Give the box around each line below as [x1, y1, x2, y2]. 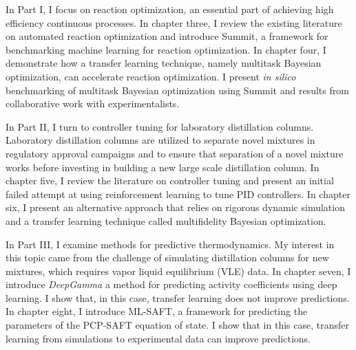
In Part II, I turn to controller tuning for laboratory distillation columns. [6, 119, 314, 133]
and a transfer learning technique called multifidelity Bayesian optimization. [6, 213, 326, 228]
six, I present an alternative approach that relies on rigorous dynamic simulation [6, 200, 345, 215]
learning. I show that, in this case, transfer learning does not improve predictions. [6, 290, 350, 305]
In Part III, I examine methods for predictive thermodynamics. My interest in [6, 237, 335, 251]
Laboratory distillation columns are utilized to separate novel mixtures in [6, 133, 315, 147]
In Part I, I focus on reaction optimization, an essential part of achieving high [6, 2, 334, 16]
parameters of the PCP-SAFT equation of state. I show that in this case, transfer [6, 318, 349, 332]
